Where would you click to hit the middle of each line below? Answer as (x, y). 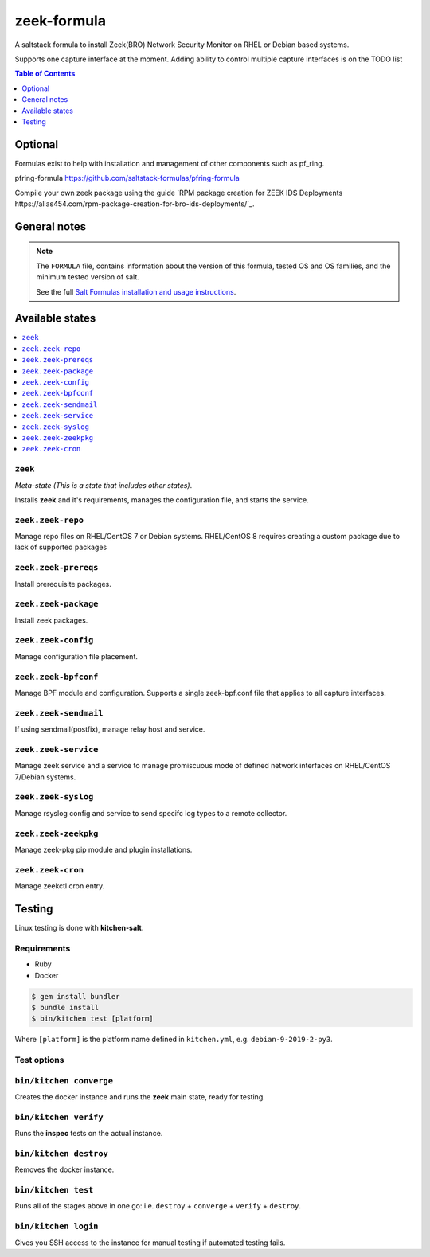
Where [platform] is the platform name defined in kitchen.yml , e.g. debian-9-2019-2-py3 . (174, 1040)
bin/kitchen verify (59, 1117)
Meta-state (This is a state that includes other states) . (104, 485)
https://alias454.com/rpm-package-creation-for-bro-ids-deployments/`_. (135, 204)
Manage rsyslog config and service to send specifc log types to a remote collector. (151, 813)
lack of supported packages (61, 547)
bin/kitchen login (57, 1226)
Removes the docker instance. (64, 1169)
